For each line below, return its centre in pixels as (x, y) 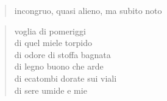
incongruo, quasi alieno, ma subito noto (88, 10)
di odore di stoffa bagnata (62, 54)
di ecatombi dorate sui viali (66, 78)
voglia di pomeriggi (50, 31)
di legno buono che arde (59, 66)
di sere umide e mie (51, 90)
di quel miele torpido (53, 43)
